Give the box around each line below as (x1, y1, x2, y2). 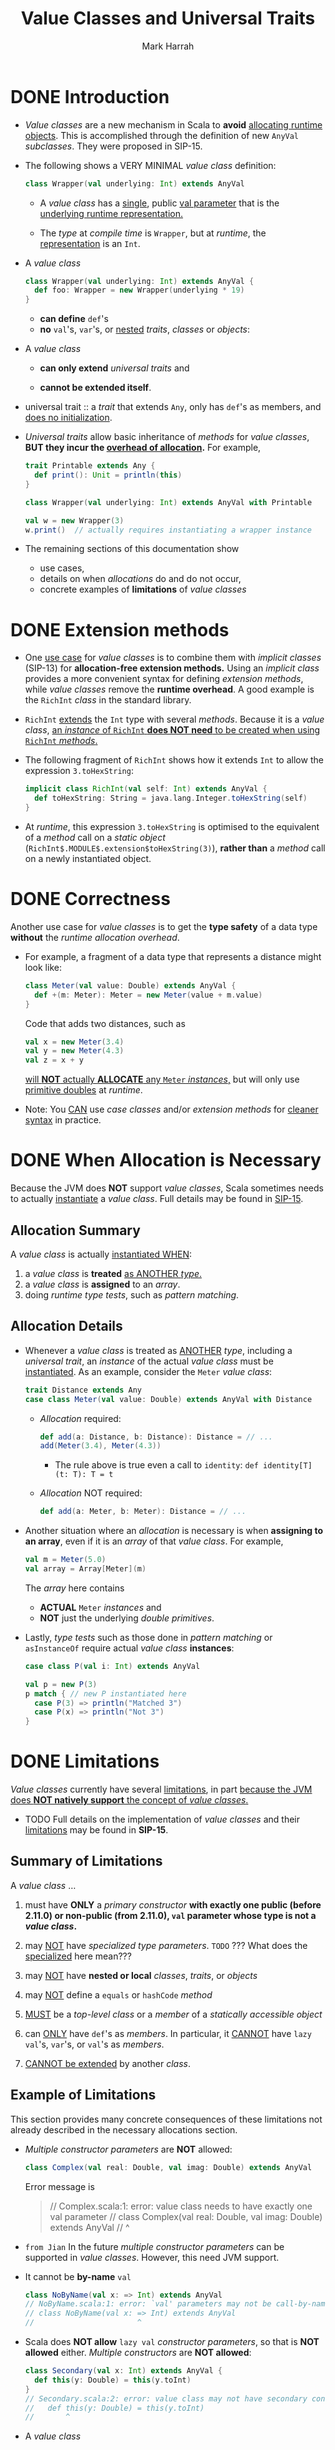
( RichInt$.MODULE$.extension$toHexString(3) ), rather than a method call (24, 842, 326, 854)
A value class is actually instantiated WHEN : (10, 1248, 193, 1260)
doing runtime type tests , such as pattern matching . (24, 1288, 240, 1301)
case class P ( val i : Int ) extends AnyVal (24, 1661, 201, 1671)
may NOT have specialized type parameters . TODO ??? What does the (24, 1939, 308, 1951)
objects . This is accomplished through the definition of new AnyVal (24, 129, 300, 141)
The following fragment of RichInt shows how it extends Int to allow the (24, 754, 324, 766)
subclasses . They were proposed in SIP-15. (24, 140, 203, 152)
